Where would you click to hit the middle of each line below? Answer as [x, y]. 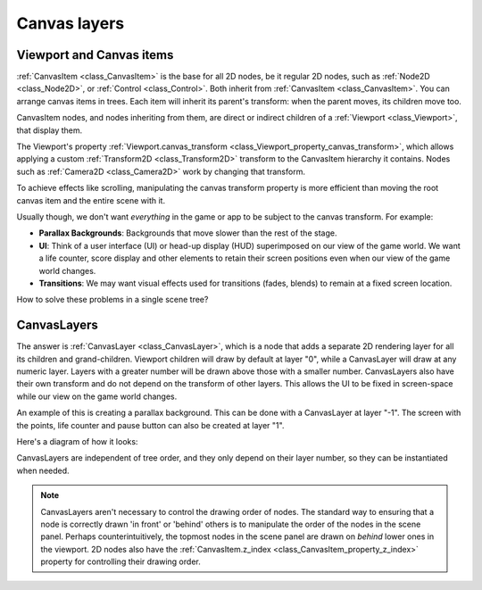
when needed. [43, 470]
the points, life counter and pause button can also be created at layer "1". [150, 425]
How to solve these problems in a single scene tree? [112, 300]
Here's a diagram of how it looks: [77, 441]
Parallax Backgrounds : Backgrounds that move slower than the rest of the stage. [188, 233]
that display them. [50, 130]
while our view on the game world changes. [97, 396]
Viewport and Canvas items [95, 55]
